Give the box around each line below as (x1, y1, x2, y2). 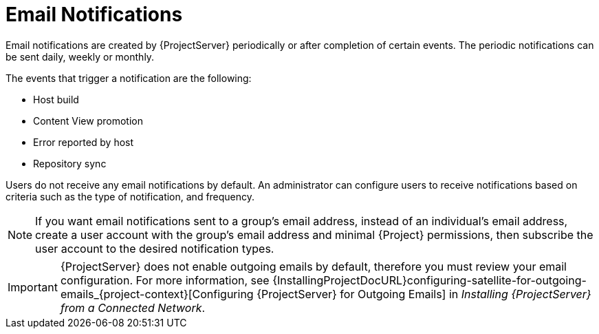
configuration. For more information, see (60, 273, 270, 287)
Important (8, 280, 58, 294)
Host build (33, 93, 79, 105)
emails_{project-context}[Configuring (60, 286, 254, 301)
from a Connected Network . (60, 300, 206, 315)
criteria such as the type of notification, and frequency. (6, 190, 255, 202)
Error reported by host (33, 136, 134, 148)
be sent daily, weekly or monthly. (6, 50, 155, 63)
